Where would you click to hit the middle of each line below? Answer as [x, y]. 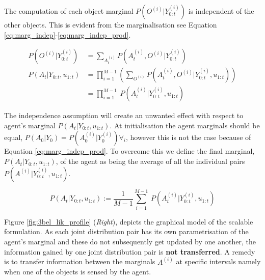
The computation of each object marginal [69, 11]
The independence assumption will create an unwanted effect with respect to [124, 115]
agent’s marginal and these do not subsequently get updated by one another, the [130, 241]
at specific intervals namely [218, 261]
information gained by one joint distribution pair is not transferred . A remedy [130, 251]
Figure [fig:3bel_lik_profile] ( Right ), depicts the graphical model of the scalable [129, 221]
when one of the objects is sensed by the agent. [78, 272]
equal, [14, 137]
